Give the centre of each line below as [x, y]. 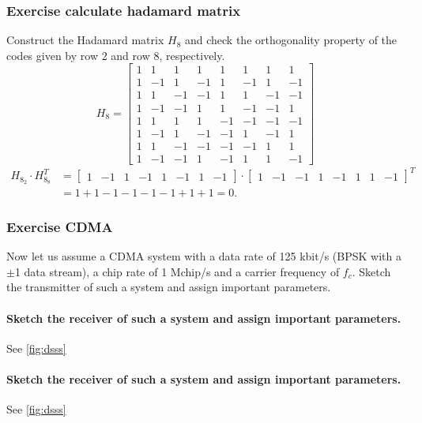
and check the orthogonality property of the [291, 40]
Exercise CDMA [60, 226]
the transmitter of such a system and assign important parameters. [169, 287]
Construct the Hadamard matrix [85, 40]
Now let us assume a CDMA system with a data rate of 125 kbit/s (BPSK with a [204, 256]
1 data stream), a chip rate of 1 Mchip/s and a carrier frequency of [177, 271]
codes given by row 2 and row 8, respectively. [116, 55]
